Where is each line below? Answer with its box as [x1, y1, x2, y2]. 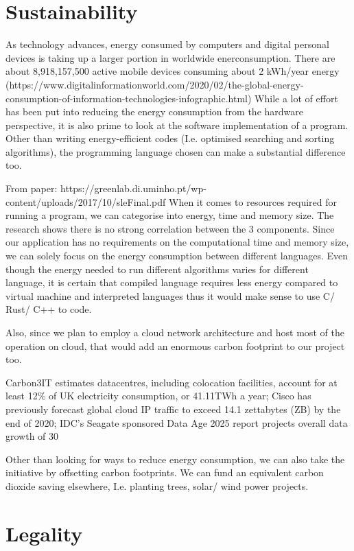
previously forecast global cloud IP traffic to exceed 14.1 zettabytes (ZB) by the [5, 401, 341, 416]
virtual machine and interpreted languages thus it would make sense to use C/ [5, 288, 335, 303]
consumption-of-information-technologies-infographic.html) [5, 91, 252, 105]
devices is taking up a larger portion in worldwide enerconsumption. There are [5, 50, 335, 65]
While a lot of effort [255, 91, 338, 105]
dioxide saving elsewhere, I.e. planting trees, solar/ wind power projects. [5, 478, 309, 493]
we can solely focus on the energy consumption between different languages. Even [5, 248, 349, 263]
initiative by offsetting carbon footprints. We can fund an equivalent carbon [5, 465, 324, 480]
